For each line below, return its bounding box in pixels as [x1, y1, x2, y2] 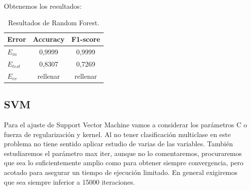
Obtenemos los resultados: [4, 1, 82, 11]
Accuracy [33, 34, 65, 44]
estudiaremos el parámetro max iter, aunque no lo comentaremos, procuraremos [4, 148, 242, 158]
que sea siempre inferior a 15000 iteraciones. [4, 176, 135, 187]
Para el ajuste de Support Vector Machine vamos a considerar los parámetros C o [4, 120, 247, 130]
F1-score [71, 34, 100, 44]
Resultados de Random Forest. [8, 17, 100, 27]
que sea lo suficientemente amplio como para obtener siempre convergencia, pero [4, 157, 244, 168]
